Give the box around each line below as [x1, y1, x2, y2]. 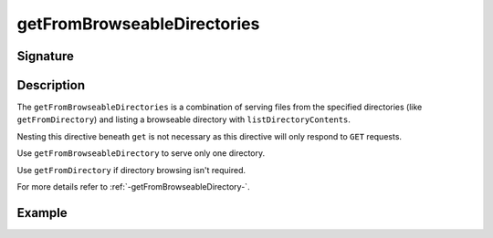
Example [16, 205, 68, 221]
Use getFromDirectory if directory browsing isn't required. [16, 164, 246, 175]
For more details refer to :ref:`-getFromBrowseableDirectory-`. [16, 181, 250, 192]
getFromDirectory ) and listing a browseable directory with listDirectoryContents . [16, 114, 351, 125]
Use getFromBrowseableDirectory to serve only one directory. [16, 148, 265, 159]
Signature [16, 48, 75, 64]
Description [16, 78, 86, 93]
